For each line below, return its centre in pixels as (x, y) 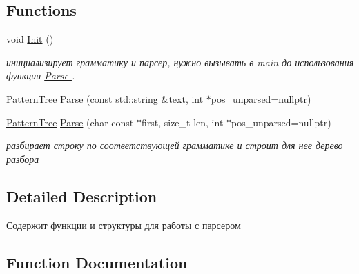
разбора (23, 158)
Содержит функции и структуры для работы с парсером (124, 225)
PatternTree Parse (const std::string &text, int (105, 98)
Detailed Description (82, 196)
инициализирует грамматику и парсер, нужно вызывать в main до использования (180, 62)
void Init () (30, 39)
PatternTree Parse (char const (70, 122)
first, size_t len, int (182, 122)
